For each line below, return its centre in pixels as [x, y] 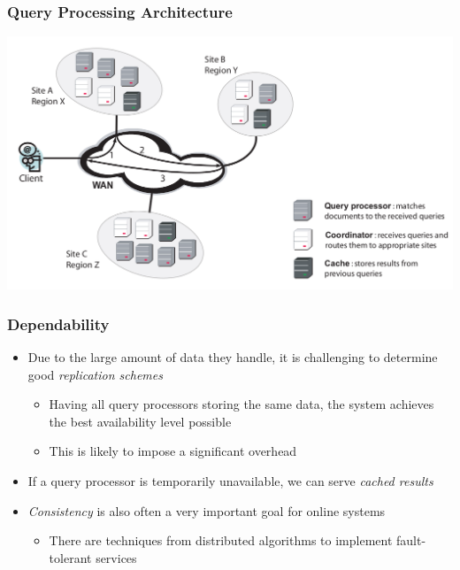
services [116, 557]
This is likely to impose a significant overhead [173, 451]
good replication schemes [95, 374]
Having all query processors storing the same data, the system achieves [241, 404]
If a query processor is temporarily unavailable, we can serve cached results [230, 480]
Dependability [58, 324]
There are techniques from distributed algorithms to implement [221, 540]
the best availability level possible [140, 421]
